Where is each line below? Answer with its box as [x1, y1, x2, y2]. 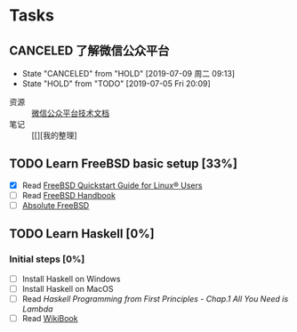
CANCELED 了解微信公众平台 [9, 43, 170, 58]
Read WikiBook [21, 312, 78, 323]
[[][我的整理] [31, 130, 77, 141]
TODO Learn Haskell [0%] [9, 226, 155, 241]
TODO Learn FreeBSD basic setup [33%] [9, 157, 238, 172]
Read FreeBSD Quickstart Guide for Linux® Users [21, 180, 203, 190]
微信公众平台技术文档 [31, 108, 109, 118]
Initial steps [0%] [9, 253, 85, 265]
